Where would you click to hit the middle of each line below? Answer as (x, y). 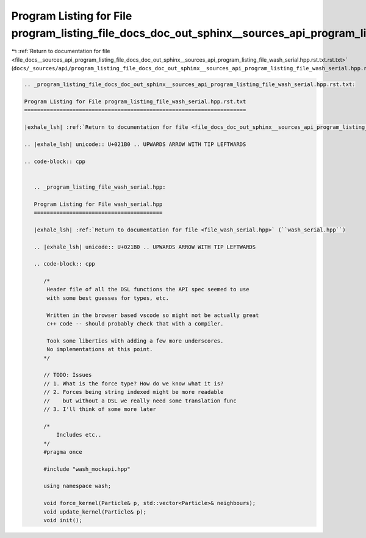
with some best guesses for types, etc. (108, 298)
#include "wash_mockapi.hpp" (87, 469)
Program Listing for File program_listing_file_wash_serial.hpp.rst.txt (135, 101)
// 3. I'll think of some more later (100, 409)
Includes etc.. (79, 435)
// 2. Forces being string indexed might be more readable (134, 392)
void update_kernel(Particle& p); (95, 512)
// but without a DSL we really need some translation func (140, 401)
